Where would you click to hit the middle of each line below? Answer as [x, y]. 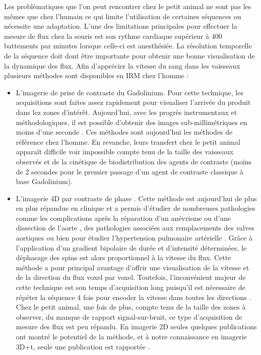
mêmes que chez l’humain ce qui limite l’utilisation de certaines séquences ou [123, 16]
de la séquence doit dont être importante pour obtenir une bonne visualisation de [129, 55]
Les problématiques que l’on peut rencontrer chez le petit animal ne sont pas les [128, 6]
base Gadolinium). [44, 181]
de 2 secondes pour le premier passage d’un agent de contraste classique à [129, 171]
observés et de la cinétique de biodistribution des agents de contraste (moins [134, 161]
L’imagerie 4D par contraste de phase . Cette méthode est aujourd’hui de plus [136, 198]
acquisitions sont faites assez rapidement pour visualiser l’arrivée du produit [133, 102]
